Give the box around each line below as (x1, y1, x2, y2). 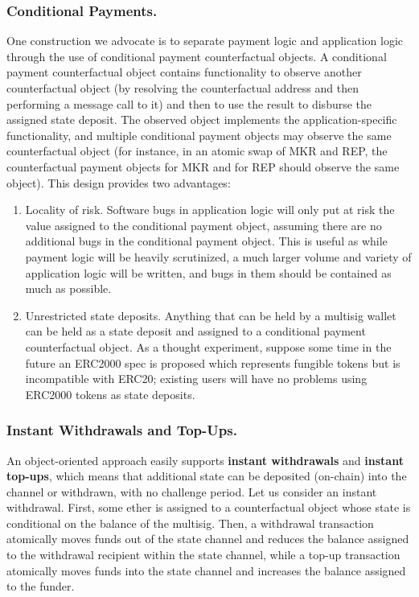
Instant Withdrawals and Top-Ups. (6, 420, 237, 440)
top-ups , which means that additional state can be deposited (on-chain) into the (6, 467, 407, 484)
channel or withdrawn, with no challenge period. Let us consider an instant (6, 483, 377, 500)
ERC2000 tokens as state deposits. (25, 385, 195, 402)
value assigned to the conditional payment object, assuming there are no (25, 216, 382, 233)
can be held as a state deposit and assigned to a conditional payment (25, 323, 366, 340)
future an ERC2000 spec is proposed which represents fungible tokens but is (25, 354, 401, 371)
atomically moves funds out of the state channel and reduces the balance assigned (6, 530, 409, 547)
